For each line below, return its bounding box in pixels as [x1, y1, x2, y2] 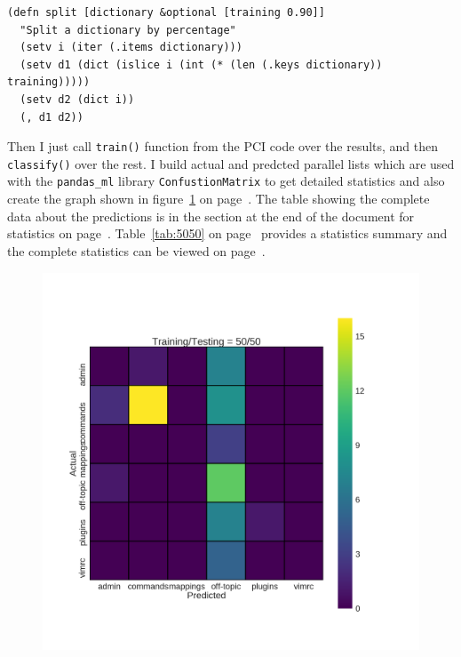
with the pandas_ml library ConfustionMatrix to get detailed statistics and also [7, 172, 445, 190]
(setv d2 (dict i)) [20, 92, 135, 106]
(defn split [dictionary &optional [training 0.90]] [7, 6, 325, 19]
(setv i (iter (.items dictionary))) [20, 41, 242, 54]
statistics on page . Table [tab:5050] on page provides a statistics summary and [7, 224, 448, 243]
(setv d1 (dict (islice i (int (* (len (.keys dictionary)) [20, 58, 383, 71]
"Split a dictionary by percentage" [20, 23, 236, 36]
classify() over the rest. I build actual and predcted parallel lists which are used [7, 154, 455, 172]
